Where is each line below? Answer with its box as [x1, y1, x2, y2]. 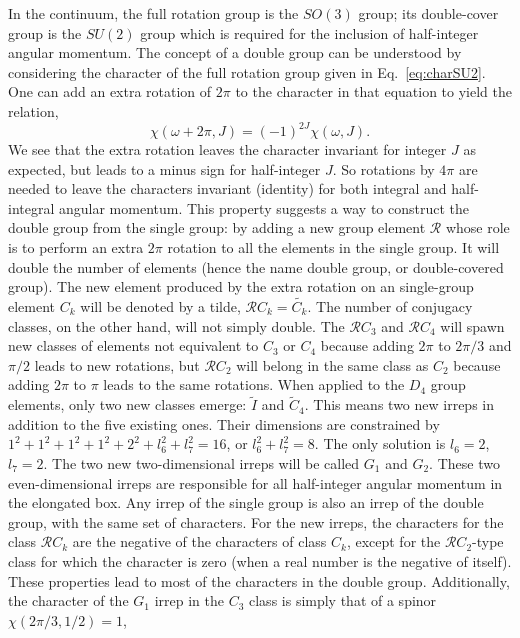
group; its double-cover [358, 3, 499, 23]
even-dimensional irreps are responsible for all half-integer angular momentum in [8, 472, 503, 493]
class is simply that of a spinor [249, 590, 437, 611]
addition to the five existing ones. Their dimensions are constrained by [8, 413, 440, 434]
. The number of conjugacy [307, 296, 473, 317]
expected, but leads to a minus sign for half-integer [8, 158, 321, 179]
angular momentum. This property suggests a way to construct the [58, 197, 470, 218]
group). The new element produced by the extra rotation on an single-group [8, 276, 474, 297]
